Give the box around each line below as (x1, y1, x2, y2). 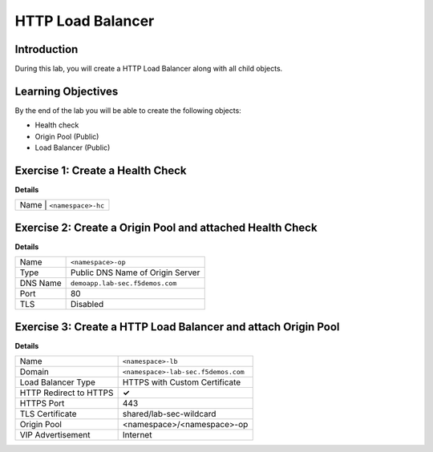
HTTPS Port (19, 398, 65, 409)
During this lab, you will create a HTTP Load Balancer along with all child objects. (14, 64, 283, 74)
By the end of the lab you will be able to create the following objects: (14, 105, 242, 115)
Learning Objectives (14, 84, 119, 98)
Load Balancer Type (19, 377, 96, 388)
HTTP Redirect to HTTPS (19, 387, 114, 398)
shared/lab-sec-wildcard (122, 409, 216, 420)
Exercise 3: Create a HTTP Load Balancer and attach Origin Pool (14, 320, 340, 333)
